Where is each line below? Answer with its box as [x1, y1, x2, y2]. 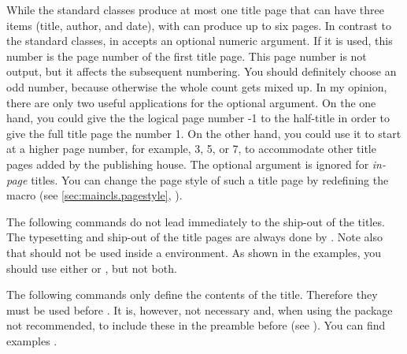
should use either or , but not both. [6, 259, 177, 276]
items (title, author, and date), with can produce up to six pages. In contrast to [6, 17, 391, 33]
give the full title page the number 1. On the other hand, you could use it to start [6, 125, 401, 141]
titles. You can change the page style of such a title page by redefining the [31, 171, 389, 188]
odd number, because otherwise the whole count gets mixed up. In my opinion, [6, 78, 387, 95]
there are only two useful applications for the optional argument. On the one [6, 94, 376, 110]
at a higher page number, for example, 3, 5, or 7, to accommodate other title [6, 140, 376, 157]
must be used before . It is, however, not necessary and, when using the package [6, 301, 393, 318]
